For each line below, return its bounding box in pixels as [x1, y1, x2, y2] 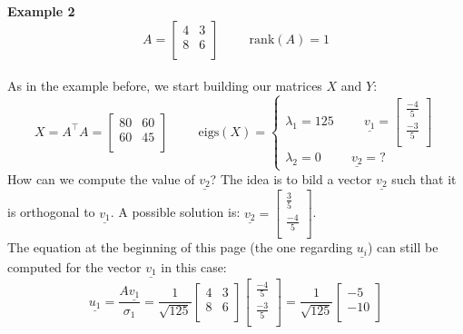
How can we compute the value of [7, 169, 195, 188]
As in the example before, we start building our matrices [7, 76, 322, 95]
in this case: [161, 257, 227, 276]
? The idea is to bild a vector [210, 169, 372, 188]
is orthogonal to [7, 202, 95, 221]
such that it [391, 169, 457, 188]
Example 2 [7, 2, 75, 20]
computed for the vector [7, 257, 142, 276]
